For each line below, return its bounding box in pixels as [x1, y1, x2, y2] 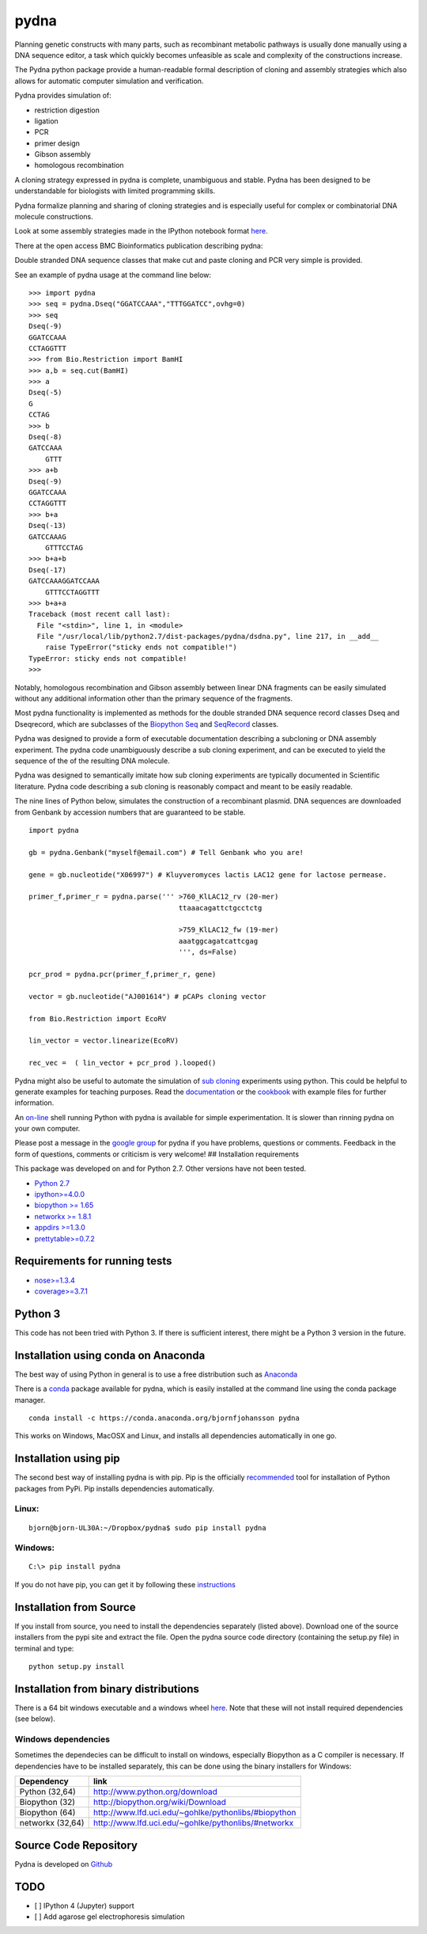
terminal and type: [14, 1643, 74, 1653]
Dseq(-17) [28, 565, 66, 574]
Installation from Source [14, 1600, 136, 1614]
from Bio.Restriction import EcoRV [28, 1014, 167, 1023]
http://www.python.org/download [93, 1786, 217, 1797]
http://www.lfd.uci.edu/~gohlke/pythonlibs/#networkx [93, 1818, 294, 1829]
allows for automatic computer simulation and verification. [14, 76, 204, 85]
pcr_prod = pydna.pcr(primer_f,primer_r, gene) [28, 970, 217, 979]
